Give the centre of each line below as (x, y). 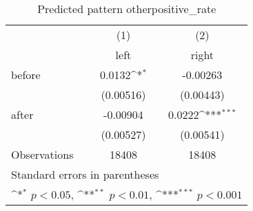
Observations (42, 154)
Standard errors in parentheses (85, 174)
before (26, 75)
